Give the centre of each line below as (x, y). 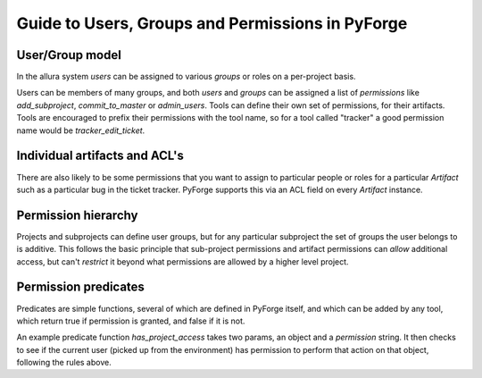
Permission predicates (80, 287)
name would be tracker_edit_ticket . (81, 130)
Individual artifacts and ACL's (100, 156)
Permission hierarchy (77, 215)
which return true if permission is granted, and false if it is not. (131, 321)
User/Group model (69, 55)
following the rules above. (64, 363)
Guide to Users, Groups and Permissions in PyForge (212, 23)
